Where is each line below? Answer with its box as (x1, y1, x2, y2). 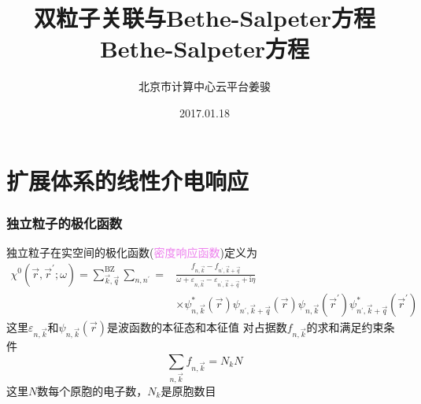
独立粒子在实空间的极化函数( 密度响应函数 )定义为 (6, 243, 257, 260)
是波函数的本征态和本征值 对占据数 (107, 318, 287, 335)
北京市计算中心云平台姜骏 (138, 78, 271, 95)
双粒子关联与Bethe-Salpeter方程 (33, 2, 376, 34)
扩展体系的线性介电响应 (6, 164, 249, 196)
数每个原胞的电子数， (37, 382, 148, 398)
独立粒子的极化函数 (6, 213, 123, 232)
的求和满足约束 (306, 318, 384, 335)
